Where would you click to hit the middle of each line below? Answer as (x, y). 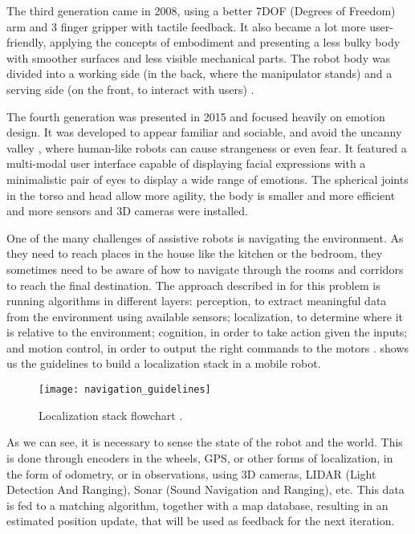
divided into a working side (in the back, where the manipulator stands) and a (199, 73)
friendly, (26, 42)
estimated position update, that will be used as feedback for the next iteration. (201, 521)
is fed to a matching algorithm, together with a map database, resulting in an (197, 505)
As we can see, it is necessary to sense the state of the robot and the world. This (205, 442)
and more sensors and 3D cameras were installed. (127, 211)
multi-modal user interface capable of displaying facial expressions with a (186, 163)
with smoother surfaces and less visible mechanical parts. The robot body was (198, 57)
